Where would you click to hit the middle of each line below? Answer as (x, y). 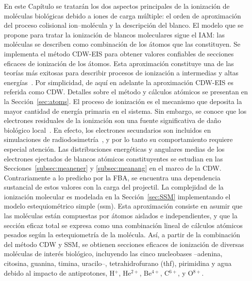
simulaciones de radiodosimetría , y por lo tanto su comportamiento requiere (118, 139)
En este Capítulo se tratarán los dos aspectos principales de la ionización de (117, 6)
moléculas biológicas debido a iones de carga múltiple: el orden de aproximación (123, 15)
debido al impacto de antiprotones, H (59, 272)
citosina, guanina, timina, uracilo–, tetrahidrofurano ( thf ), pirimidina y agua (118, 263)
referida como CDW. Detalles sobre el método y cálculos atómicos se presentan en (126, 92)
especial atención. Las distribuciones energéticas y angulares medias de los (114, 149)
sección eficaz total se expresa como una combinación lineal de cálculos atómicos (123, 225)
